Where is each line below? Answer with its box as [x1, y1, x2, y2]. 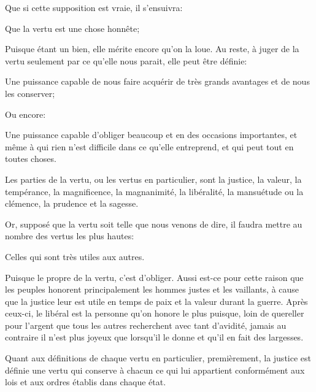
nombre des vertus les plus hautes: [5, 229, 134, 242]
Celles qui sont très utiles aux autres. [5, 250, 145, 263]
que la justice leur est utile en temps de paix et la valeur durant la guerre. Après [5, 294, 308, 307]
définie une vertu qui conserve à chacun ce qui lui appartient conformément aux [5, 363, 305, 376]
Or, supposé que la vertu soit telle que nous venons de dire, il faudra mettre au [5, 217, 303, 230]
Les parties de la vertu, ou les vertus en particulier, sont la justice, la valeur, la [5, 172, 302, 185]
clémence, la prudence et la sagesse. [5, 197, 139, 210]
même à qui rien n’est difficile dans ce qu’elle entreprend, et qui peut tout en [5, 140, 294, 153]
